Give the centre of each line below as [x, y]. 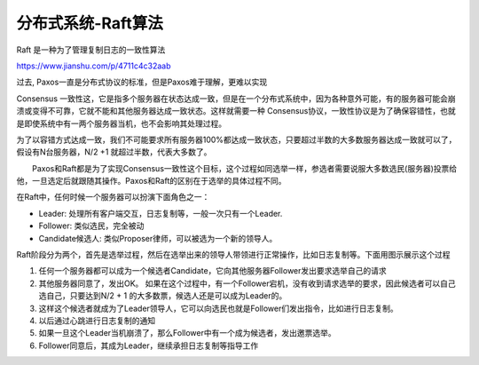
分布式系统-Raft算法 [90, 23]
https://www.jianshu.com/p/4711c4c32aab [94, 66]
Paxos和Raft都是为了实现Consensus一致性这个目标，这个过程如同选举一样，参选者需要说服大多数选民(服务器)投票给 [244, 168]
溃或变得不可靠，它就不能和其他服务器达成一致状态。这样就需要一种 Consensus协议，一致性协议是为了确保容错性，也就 [236, 111]
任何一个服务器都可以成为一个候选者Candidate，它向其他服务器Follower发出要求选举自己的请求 [213, 271]
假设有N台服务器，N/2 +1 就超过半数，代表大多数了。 [114, 152]
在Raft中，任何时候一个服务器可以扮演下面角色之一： [113, 197]
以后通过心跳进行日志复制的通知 [97, 321]
